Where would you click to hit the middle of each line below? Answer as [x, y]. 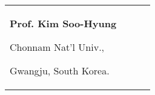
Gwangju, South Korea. [60, 70]
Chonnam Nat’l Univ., [57, 47]
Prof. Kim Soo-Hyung [63, 23]
